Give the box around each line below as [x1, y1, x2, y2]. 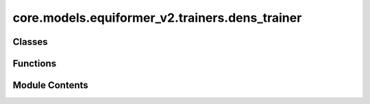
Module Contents [12, 80, 88, 91]
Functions [12, 58, 57, 69]
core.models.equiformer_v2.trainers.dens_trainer [12, 10, 302, 25]
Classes [12, 36, 48, 48]
